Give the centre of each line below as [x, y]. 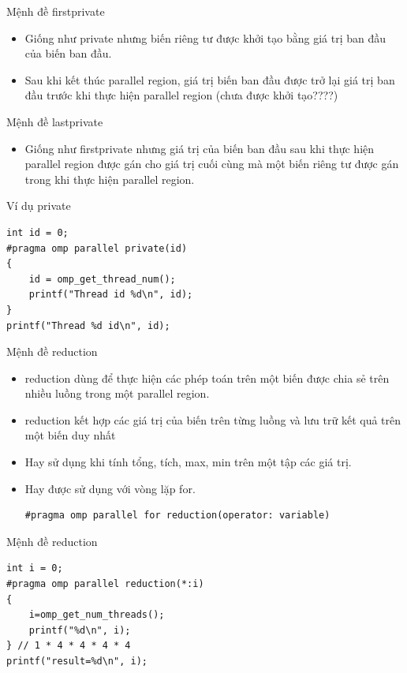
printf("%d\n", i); [80, 630]
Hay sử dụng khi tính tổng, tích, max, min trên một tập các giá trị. [188, 462]
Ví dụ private [39, 206]
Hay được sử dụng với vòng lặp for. [110, 488]
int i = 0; [35, 568]
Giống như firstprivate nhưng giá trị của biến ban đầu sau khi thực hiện [200, 148]
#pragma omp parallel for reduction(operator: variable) [177, 516]
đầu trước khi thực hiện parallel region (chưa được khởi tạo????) [181, 95]
